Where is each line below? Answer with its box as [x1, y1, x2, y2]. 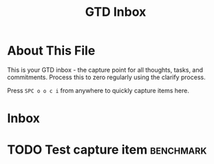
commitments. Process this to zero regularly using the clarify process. [7, 73, 206, 81]
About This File [7, 43, 96, 59]
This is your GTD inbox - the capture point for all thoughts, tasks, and [7, 65, 204, 74]
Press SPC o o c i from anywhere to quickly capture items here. [7, 86, 189, 94]
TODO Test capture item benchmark [7, 142, 207, 158]
